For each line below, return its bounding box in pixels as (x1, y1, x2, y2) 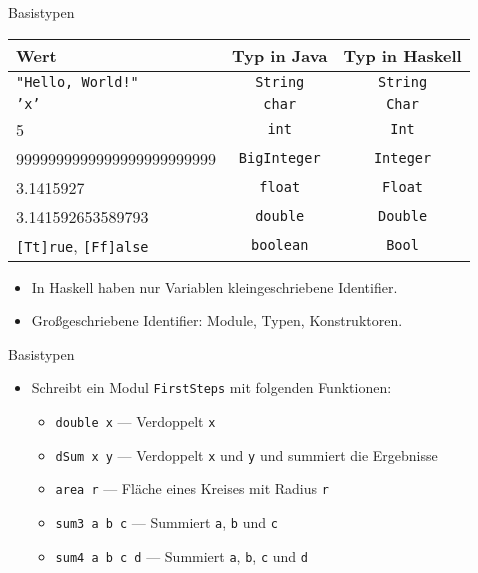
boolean (251, 237, 309, 254)
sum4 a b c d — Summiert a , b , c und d (55, 545, 308, 566)
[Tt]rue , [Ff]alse (16, 233, 149, 257)
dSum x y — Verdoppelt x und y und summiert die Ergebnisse (55, 444, 438, 465)
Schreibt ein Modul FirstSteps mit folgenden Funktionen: (31, 377, 392, 398)
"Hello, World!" (16, 73, 139, 90)
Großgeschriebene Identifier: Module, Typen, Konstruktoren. (31, 310, 403, 331)
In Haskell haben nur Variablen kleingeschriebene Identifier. (31, 276, 398, 297)
